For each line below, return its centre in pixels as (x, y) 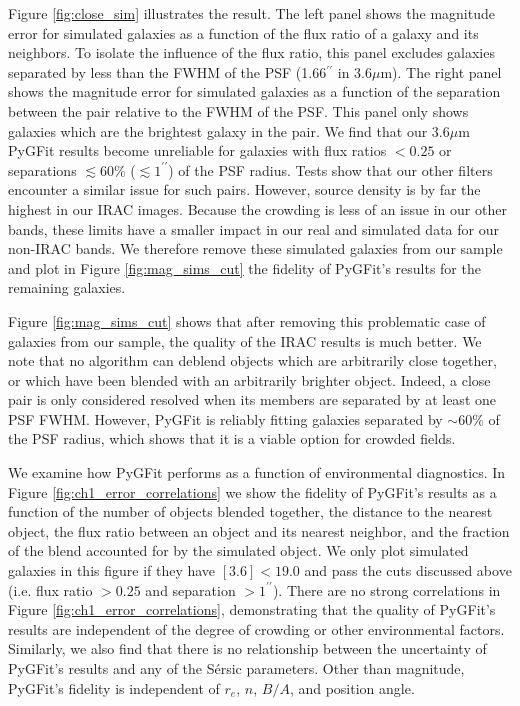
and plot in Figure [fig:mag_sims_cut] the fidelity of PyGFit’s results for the (244, 267)
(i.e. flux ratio (50, 589)
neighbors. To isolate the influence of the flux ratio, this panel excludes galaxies (251, 52)
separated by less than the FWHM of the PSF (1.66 (167, 71)
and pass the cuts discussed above (408, 570)
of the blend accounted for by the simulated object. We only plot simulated (238, 550)
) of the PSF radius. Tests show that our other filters (330, 169)
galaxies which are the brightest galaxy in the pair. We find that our (218, 130)
